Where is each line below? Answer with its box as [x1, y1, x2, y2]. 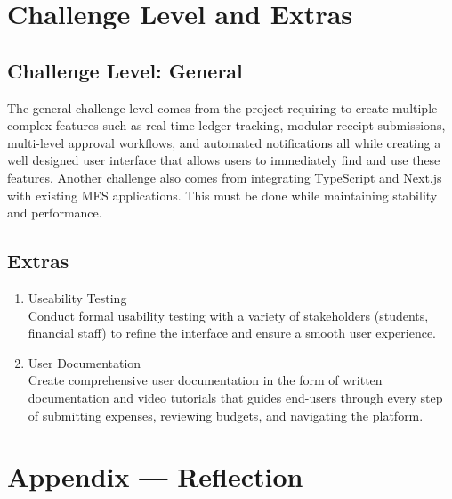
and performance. [7, 203, 102, 222]
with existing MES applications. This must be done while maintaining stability [7, 185, 438, 204]
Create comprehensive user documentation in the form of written [28, 371, 383, 389]
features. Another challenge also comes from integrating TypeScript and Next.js [7, 168, 442, 186]
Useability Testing [28, 288, 127, 307]
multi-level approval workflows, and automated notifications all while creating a [7, 133, 441, 151]
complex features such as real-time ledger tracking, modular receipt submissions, [7, 116, 446, 135]
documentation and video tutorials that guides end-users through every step [28, 388, 443, 406]
